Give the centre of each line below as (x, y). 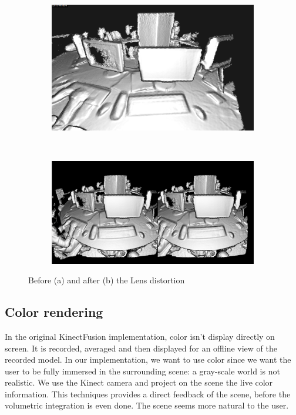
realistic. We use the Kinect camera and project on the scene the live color (139, 382)
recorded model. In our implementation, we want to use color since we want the (148, 359)
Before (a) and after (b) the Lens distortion (107, 280)
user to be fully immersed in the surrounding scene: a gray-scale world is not (142, 371)
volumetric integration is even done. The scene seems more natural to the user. (147, 405)
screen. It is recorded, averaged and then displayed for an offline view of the (141, 348)
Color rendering (54, 312)
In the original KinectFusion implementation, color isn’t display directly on (140, 336)
